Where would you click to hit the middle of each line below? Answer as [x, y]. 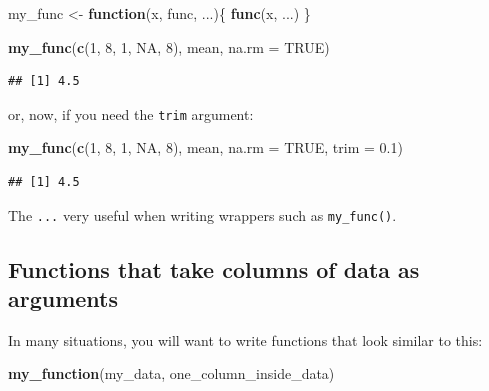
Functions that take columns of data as [214, 268]
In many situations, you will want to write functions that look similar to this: [245, 339]
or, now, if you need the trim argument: [131, 113]
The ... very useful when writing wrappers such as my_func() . [202, 214]
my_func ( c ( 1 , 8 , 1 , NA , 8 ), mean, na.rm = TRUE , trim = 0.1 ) [205, 147]
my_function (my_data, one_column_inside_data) [171, 373]
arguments [63, 298]
